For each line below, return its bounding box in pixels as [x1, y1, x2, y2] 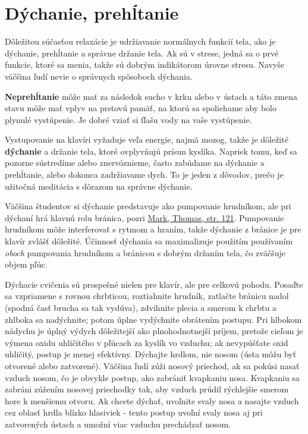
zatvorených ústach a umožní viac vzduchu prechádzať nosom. [5, 417, 231, 430]
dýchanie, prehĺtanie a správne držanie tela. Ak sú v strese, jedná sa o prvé [5, 46, 279, 59]
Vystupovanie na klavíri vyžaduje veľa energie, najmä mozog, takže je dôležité [5, 133, 288, 146]
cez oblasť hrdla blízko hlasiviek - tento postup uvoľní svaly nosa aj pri [5, 406, 263, 419]
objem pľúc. [5, 258, 48, 271]
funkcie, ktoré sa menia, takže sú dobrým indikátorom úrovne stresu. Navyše [5, 58, 284, 71]
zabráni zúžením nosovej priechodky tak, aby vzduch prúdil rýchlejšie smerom [5, 383, 289, 395]
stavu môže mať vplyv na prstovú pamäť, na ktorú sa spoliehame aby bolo [5, 102, 276, 114]
